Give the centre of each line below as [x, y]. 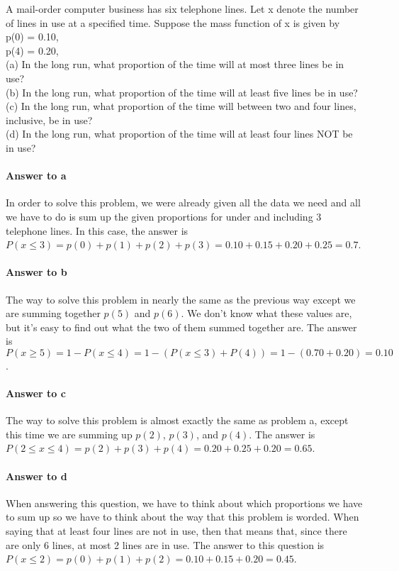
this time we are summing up [69, 434]
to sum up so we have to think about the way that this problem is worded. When [182, 517]
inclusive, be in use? [49, 120]
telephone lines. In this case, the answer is [97, 230]
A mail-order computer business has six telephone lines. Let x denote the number [182, 9]
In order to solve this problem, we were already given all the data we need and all [183, 203]
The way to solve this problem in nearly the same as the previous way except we [181, 299]
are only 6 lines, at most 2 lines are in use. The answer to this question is [165, 544]
